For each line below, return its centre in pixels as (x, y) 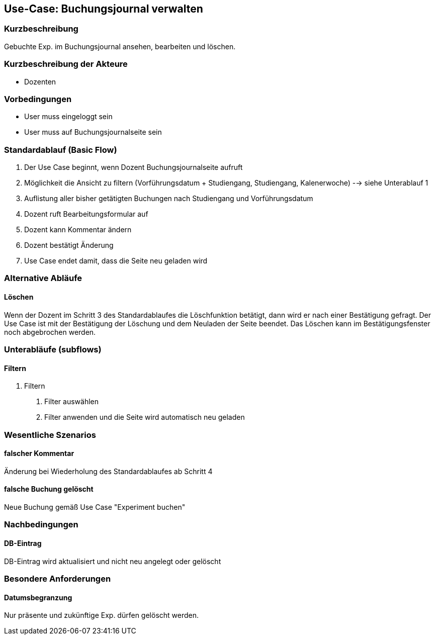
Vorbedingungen (38, 99)
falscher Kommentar (39, 453)
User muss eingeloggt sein (68, 117)
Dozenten (40, 81)
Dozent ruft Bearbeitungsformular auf (86, 214)
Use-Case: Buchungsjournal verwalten (104, 9)
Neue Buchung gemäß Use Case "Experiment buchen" (95, 507)
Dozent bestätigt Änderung (69, 245)
